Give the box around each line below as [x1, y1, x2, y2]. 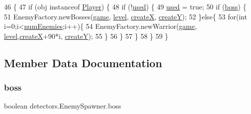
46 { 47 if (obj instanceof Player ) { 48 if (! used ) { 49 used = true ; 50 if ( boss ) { [4, 1, 247, 11]
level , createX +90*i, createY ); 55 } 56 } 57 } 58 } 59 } [4, 30, 168, 41]
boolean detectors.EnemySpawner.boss [4, 101, 121, 111]
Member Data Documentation [4, 55, 163, 70]
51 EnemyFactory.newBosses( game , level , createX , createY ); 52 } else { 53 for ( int [4, 11, 248, 21]
